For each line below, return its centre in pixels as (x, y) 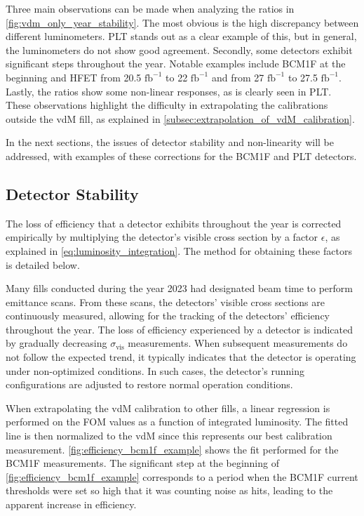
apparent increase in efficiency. (71, 504)
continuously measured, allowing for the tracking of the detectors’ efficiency (168, 316)
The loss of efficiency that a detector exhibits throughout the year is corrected (174, 223)
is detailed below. (43, 264)
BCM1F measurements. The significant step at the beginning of (142, 463)
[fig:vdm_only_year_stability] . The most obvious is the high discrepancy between (182, 22)
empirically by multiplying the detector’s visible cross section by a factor (162, 237)
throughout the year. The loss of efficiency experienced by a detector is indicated (180, 329)
